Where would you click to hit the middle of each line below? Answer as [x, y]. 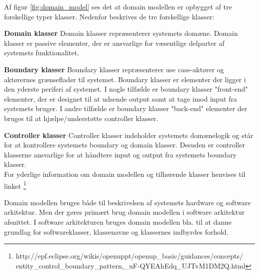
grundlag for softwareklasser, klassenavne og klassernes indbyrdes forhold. [116, 231]
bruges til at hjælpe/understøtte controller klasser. [81, 118]
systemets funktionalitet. [42, 53]
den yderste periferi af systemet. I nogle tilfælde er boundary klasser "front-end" [126, 89]
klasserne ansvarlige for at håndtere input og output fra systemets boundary [121, 154]
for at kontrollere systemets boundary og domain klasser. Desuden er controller [125, 145]
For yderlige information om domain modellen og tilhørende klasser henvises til [125, 174]
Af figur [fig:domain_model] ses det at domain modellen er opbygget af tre [118, 6]
